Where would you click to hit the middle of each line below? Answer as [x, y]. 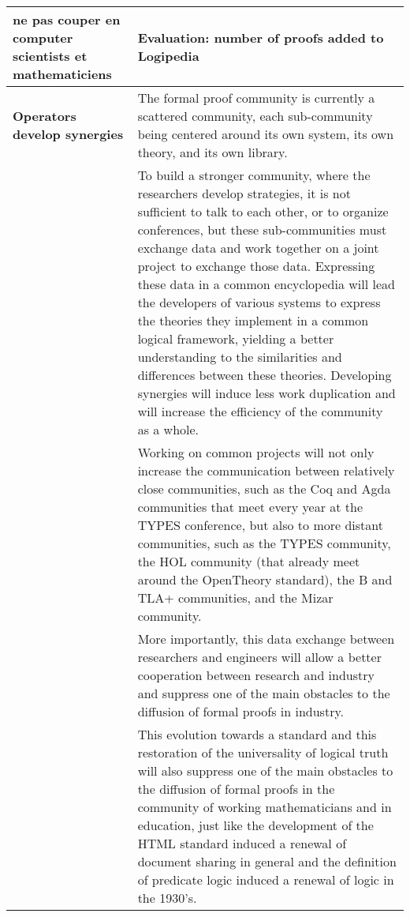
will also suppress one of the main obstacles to [265, 770]
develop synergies [68, 134]
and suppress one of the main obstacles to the [264, 693]
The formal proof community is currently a [256, 98]
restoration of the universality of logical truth [263, 752]
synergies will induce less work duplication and [266, 393]
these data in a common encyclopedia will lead [266, 284]
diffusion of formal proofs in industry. [240, 711]
